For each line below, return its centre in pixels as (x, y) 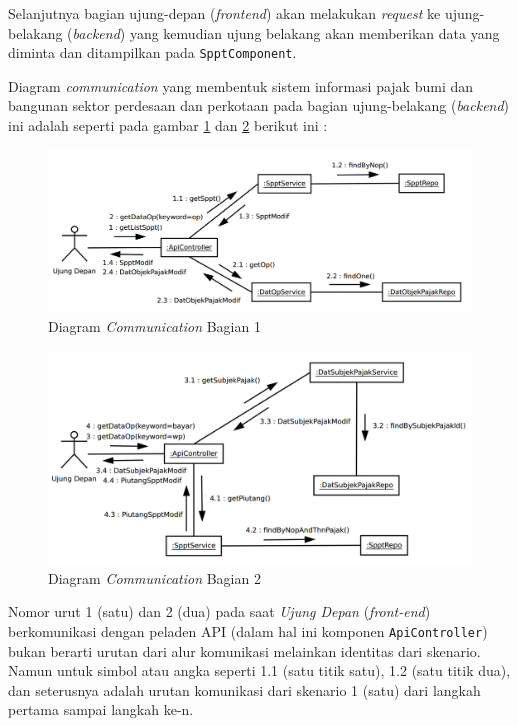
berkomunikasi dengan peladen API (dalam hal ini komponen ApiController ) (248, 630)
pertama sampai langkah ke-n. (101, 709)
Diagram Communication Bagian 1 (154, 325)
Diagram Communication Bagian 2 (154, 577)
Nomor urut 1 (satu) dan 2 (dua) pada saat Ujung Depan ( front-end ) (219, 611)
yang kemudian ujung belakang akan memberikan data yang (314, 32)
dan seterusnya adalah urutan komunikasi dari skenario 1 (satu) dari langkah (244, 689)
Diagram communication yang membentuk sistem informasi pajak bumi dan (241, 85)
